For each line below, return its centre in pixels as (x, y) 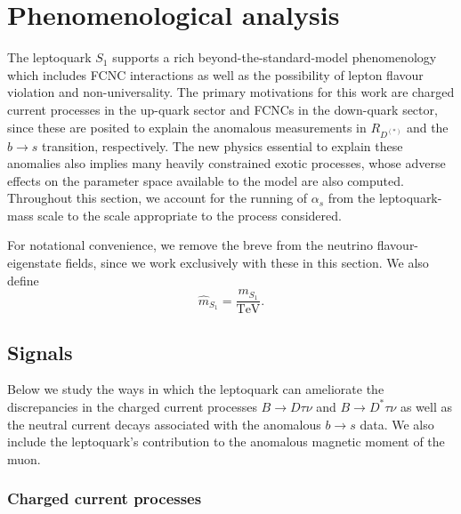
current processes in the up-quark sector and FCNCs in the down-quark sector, (222, 109)
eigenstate (34, 263)
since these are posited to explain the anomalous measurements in (187, 127)
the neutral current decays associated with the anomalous (164, 424)
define (23, 280)
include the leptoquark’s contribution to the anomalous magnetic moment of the (226, 442)
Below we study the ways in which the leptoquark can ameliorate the (196, 389)
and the (427, 127)
